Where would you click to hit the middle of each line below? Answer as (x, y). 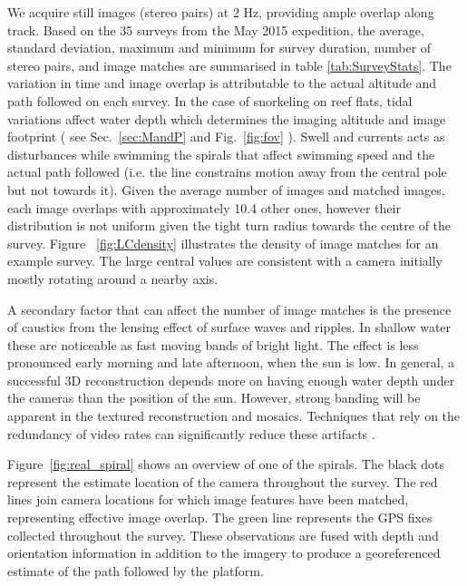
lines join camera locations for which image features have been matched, (208, 499)
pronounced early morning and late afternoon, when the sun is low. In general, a (231, 362)
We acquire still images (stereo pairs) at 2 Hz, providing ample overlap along (221, 12)
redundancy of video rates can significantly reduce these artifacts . (191, 433)
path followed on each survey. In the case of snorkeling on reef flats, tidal (210, 100)
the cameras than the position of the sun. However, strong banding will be (214, 398)
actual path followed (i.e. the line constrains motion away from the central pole (227, 172)
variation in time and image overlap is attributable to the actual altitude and (222, 83)
